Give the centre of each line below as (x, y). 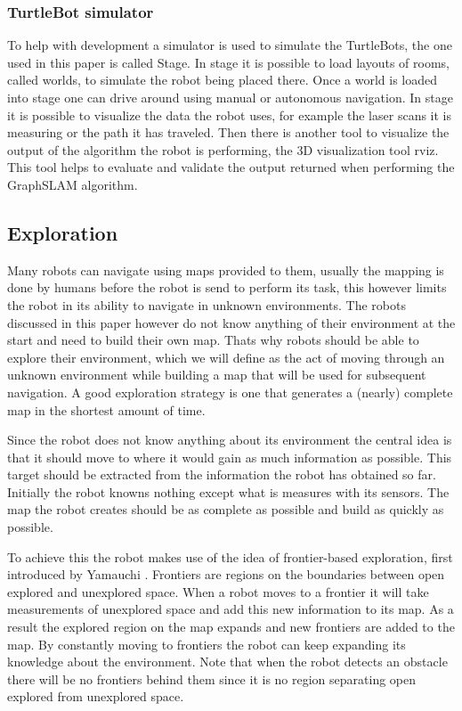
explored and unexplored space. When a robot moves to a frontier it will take (218, 591)
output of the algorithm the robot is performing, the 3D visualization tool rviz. (223, 149)
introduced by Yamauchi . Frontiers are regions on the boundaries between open (226, 574)
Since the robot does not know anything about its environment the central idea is (230, 440)
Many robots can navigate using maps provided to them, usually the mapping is (226, 270)
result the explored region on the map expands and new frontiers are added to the (231, 627)
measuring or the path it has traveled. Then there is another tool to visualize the (228, 132)
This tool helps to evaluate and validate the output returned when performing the (231, 167)
